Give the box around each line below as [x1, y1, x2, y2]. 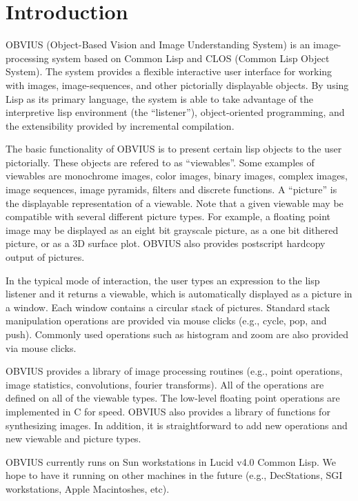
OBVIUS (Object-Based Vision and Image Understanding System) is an [6, 37, 310, 52]
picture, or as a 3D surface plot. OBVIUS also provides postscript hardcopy [6, 236, 326, 250]
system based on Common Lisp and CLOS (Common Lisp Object [52, 50, 330, 65]
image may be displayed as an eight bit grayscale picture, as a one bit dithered [6, 222, 339, 237]
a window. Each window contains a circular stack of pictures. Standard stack [6, 299, 330, 314]
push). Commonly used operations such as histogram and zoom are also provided [6, 327, 348, 341]
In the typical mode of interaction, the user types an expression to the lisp [6, 273, 320, 287]
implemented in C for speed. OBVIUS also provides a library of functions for [6, 404, 330, 418]
